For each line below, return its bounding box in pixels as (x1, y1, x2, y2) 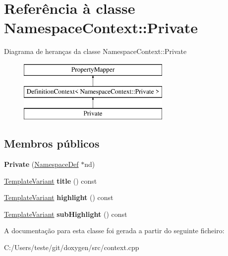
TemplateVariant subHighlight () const (4, 208, 127, 219)
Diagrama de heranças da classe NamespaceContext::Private (4, 46, 187, 56)
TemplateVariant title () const (4, 175, 97, 186)
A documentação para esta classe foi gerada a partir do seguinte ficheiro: (4, 225, 225, 236)
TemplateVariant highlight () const (4, 192, 114, 203)
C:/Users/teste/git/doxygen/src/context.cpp (4, 242, 139, 253)
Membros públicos (4, 136, 100, 151)
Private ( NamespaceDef (4, 159, 79, 169)
